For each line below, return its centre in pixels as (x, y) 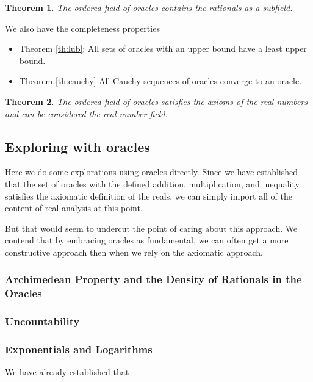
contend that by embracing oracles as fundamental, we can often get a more (147, 240)
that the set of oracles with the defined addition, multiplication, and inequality (152, 183)
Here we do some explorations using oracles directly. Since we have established (152, 172)
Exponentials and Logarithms (79, 349)
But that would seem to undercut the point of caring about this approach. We (151, 228)
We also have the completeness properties (82, 28)
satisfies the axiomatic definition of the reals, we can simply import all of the (149, 196)
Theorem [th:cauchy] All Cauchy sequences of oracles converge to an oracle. (160, 81)
